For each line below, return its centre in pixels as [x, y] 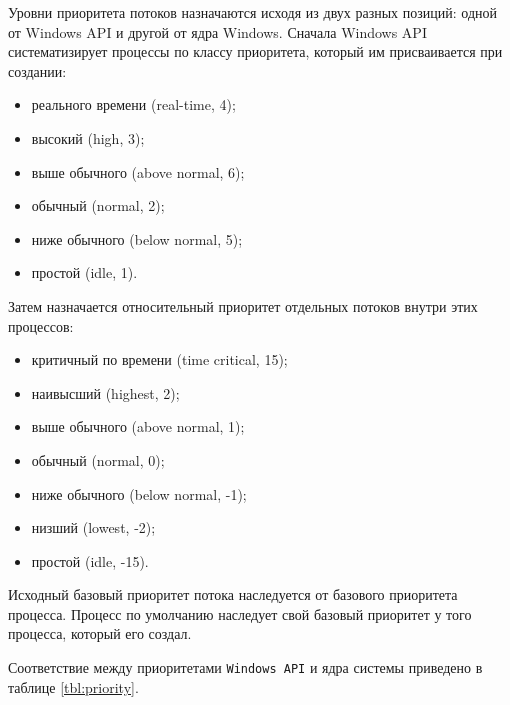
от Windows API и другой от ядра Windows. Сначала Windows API [217, 31]
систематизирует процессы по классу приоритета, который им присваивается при [255, 51]
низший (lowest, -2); [93, 527]
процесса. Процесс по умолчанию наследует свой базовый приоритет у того [240, 613]
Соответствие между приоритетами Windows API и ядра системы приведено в [245, 667]
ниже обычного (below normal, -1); [139, 493]
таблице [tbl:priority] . [73, 686]
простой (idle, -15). [90, 560]
